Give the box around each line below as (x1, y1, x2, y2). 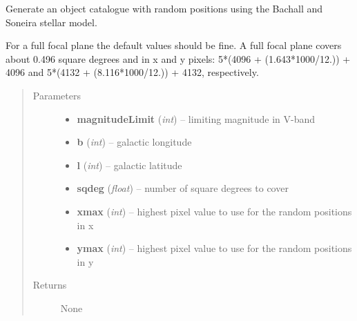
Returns (32, 278, 67, 292)
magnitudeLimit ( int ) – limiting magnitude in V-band (77, 111, 316, 126)
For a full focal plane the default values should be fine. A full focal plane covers (6, 38, 342, 52)
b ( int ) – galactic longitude (77, 135, 192, 149)
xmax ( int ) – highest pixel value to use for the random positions (77, 204, 352, 218)
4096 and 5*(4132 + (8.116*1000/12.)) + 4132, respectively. (6, 65, 259, 79)
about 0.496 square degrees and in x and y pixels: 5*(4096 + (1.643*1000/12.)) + (6, 51, 351, 66)
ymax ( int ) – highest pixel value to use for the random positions (77, 241, 352, 255)
